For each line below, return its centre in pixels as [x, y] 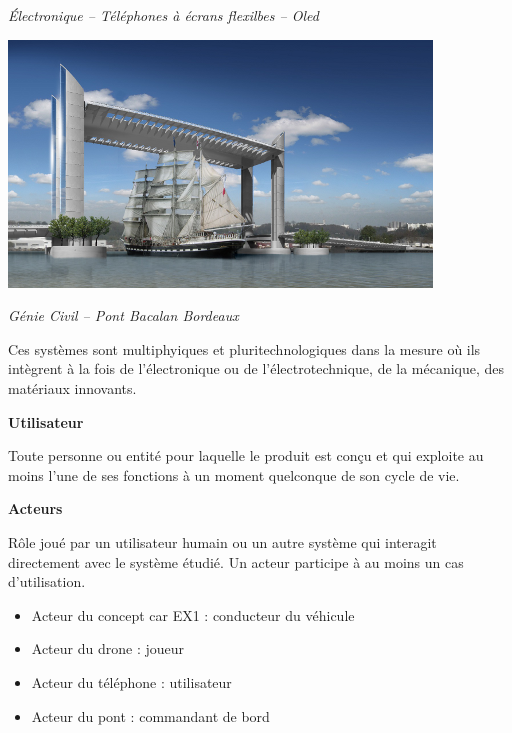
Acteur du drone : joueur [107, 648]
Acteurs [35, 508]
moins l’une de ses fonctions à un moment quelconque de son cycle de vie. [234, 474]
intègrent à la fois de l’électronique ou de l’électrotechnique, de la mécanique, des [256, 368]
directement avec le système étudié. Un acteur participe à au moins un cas [236, 561]
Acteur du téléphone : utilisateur [131, 681]
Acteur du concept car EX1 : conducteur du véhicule [193, 614]
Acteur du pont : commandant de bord [150, 715]
